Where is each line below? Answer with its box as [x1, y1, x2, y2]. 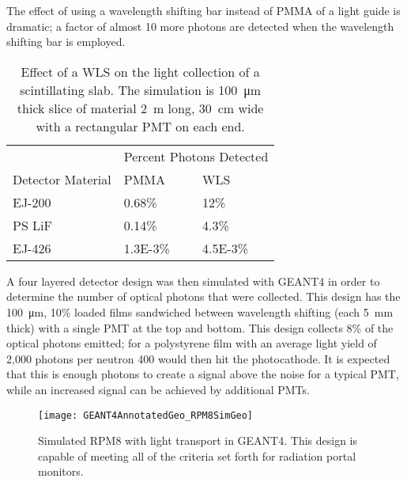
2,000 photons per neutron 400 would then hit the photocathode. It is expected [6, 350, 390, 366]
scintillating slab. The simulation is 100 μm [20, 80, 262, 99]
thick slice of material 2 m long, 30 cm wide [17, 98, 264, 117]
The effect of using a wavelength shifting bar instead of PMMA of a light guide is [6, 2, 401, 18]
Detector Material [13, 169, 111, 188]
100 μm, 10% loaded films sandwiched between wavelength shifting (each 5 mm [6, 303, 394, 320]
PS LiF [13, 215, 53, 234]
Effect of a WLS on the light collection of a [21, 62, 260, 81]
